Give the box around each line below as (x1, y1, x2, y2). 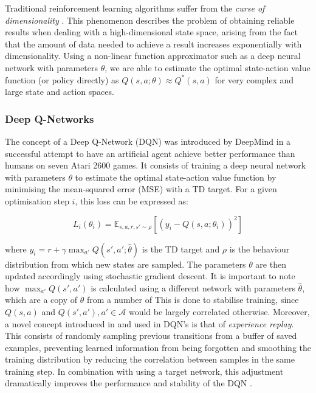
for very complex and (215, 73, 294, 86)
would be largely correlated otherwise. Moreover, (128, 305, 310, 318)
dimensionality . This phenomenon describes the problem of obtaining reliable (5, 13, 295, 26)
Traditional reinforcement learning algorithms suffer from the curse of (5, 2, 265, 14)
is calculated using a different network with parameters (91, 281, 295, 294)
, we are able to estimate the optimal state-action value (105, 61, 311, 74)
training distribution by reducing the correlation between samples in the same (5, 353, 295, 366)
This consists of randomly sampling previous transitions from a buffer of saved (5, 329, 297, 342)
